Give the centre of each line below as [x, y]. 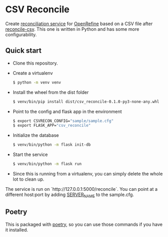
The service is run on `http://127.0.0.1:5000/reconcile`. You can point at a [81, 189]
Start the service [30, 154]
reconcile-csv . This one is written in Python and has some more [72, 29]
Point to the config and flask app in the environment [67, 111]
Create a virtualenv [33, 73]
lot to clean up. [28, 179]
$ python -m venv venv [37, 82]
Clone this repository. [35, 63]
